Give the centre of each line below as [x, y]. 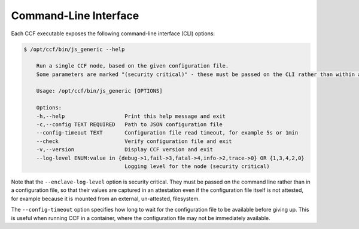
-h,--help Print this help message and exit [131, 116]
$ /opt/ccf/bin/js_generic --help [74, 49]
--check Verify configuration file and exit [134, 141]
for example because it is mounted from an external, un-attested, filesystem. [105, 199]
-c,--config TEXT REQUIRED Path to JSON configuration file [129, 125]
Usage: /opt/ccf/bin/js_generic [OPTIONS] [99, 91]
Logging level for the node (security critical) [197, 167]
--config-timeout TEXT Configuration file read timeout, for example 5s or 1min [167, 133]
